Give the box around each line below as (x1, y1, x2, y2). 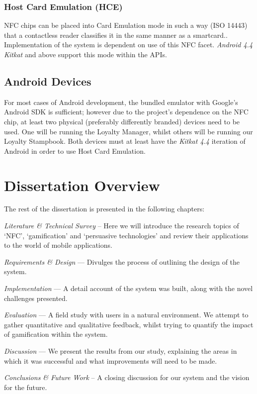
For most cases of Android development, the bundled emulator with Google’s (4, 97, 238, 107)
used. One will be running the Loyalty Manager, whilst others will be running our (4, 126, 253, 136)
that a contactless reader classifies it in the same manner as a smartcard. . (4, 29, 228, 40)
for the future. (4, 382, 47, 392)
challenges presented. (4, 293, 68, 303)
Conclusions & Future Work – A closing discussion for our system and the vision (4, 372, 250, 383)
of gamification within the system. (4, 329, 108, 339)
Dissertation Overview (4, 175, 160, 195)
